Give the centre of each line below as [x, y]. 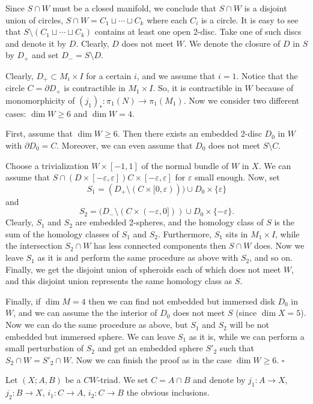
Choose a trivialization [47, 165]
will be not [250, 325]
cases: [16, 113]
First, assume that [39, 133]
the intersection [34, 245]
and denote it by [36, 43]
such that [237, 348]
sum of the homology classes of [62, 233]
